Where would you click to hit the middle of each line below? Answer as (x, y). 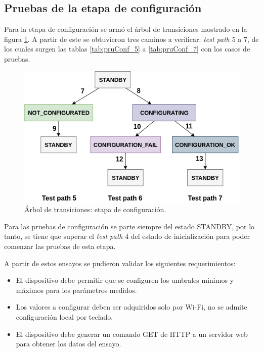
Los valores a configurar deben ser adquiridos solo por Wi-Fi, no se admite (131, 307)
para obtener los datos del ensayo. (69, 344)
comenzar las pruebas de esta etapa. (60, 246)
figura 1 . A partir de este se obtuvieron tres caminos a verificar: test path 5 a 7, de (131, 39)
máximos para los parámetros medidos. (76, 290)
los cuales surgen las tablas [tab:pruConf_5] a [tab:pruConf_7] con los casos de (127, 49)
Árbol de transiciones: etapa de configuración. (95, 209)
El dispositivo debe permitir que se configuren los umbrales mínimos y (125, 280)
